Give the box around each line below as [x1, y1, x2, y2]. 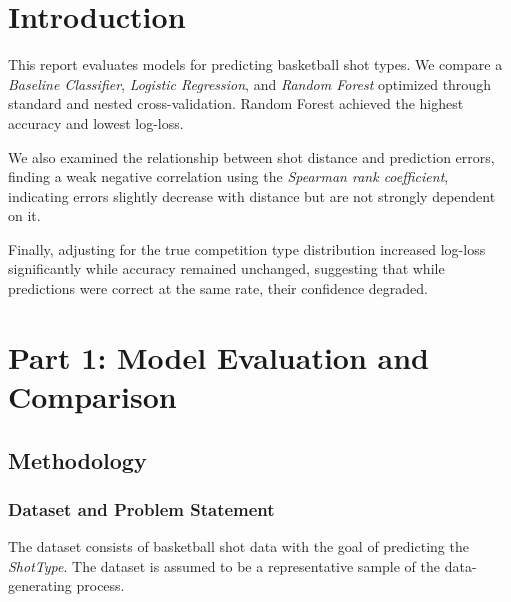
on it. [8, 205, 41, 226]
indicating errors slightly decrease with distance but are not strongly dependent [8, 185, 496, 206]
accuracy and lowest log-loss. [8, 112, 184, 133]
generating [8, 575, 72, 596]
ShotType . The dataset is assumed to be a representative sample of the [8, 555, 440, 576]
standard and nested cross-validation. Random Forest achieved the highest [8, 93, 464, 114]
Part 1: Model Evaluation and [8, 336, 430, 377]
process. [76, 575, 125, 596]
